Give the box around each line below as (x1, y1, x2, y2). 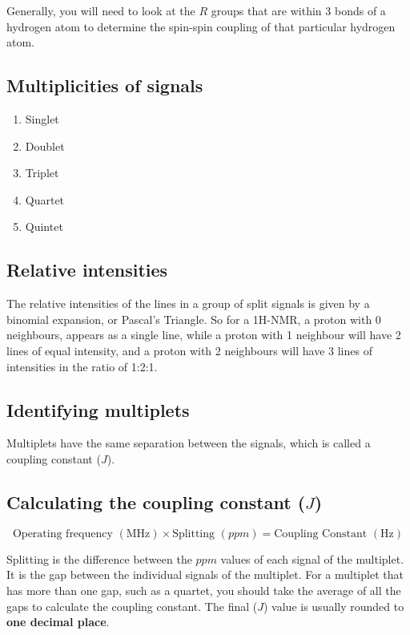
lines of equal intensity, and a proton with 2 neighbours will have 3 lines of (6, 342, 372, 358)
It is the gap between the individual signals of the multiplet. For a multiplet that (6, 566, 404, 583)
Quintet (25, 218, 63, 235)
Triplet (25, 164, 59, 181)
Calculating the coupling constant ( (6, 489, 306, 514)
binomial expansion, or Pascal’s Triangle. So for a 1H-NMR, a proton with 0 (6, 310, 381, 327)
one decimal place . (6, 613, 110, 630)
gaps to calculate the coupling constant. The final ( (6, 597, 258, 614)
